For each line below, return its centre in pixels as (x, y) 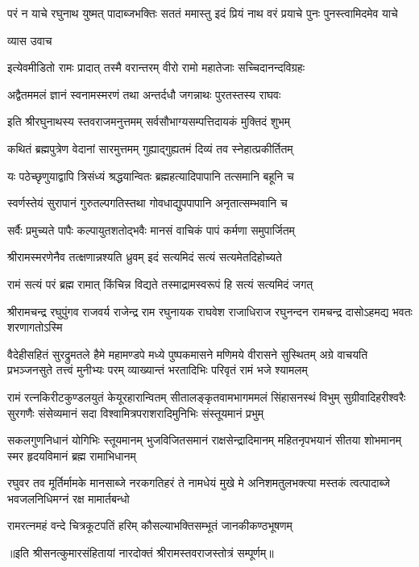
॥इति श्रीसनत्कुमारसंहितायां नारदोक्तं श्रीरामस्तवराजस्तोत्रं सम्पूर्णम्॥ (141, 553)
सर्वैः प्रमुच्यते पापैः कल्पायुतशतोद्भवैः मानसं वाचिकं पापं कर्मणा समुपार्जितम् (151, 229)
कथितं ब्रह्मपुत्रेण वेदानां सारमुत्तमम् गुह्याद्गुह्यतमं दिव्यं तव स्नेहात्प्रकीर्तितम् (150, 148)
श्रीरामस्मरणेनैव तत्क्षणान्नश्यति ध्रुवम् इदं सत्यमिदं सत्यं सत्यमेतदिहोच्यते (145, 257)
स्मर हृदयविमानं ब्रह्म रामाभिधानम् (72, 455)
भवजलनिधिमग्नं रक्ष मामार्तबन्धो (68, 498)
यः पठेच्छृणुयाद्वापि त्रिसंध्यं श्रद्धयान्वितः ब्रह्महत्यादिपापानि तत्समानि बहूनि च (151, 175)
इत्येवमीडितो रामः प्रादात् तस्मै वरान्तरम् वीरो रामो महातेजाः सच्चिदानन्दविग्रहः (156, 67)
